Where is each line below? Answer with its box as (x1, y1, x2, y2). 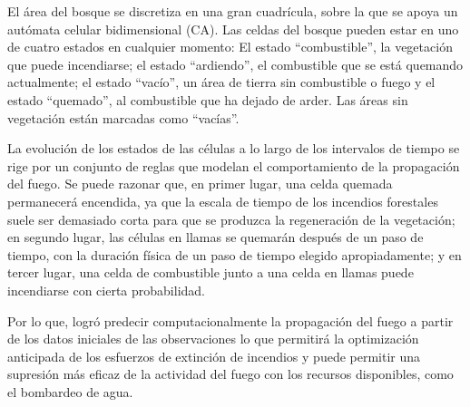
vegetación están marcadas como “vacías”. (7, 108, 240, 127)
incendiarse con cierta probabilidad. (7, 280, 206, 299)
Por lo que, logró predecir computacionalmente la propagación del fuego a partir (7, 311, 454, 330)
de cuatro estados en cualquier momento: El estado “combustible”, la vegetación (7, 37, 453, 56)
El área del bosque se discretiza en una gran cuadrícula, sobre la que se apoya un (7, 2, 458, 20)
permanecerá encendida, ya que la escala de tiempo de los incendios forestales (7, 191, 438, 210)
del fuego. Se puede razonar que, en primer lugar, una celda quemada (7, 174, 393, 193)
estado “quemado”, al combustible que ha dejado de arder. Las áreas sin (7, 90, 408, 109)
